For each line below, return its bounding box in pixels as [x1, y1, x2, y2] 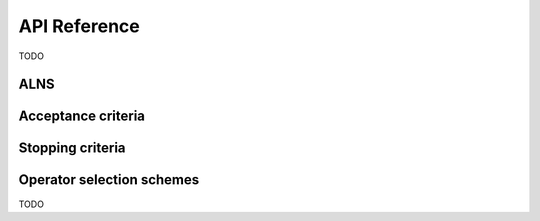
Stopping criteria [18, 140, 126, 157]
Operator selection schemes [18, 171, 200, 189]
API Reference [18, 15, 140, 37]
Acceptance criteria [18, 108, 145, 125]
